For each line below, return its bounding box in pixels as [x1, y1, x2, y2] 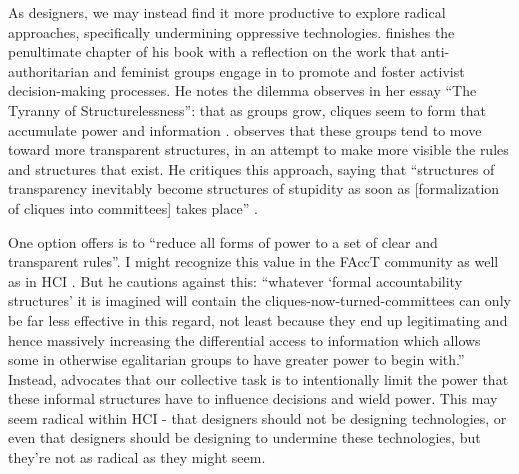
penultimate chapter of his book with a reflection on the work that [8, 41, 417, 62]
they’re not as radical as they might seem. [8, 447, 266, 468]
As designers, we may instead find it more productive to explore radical [8, 2, 446, 22]
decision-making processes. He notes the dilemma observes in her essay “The [8, 80, 477, 101]
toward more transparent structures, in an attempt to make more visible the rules [8, 139, 509, 160]
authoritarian [8, 60, 90, 81]
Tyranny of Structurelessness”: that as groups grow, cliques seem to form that [8, 99, 486, 120]
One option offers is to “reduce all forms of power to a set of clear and [8, 231, 438, 252]
